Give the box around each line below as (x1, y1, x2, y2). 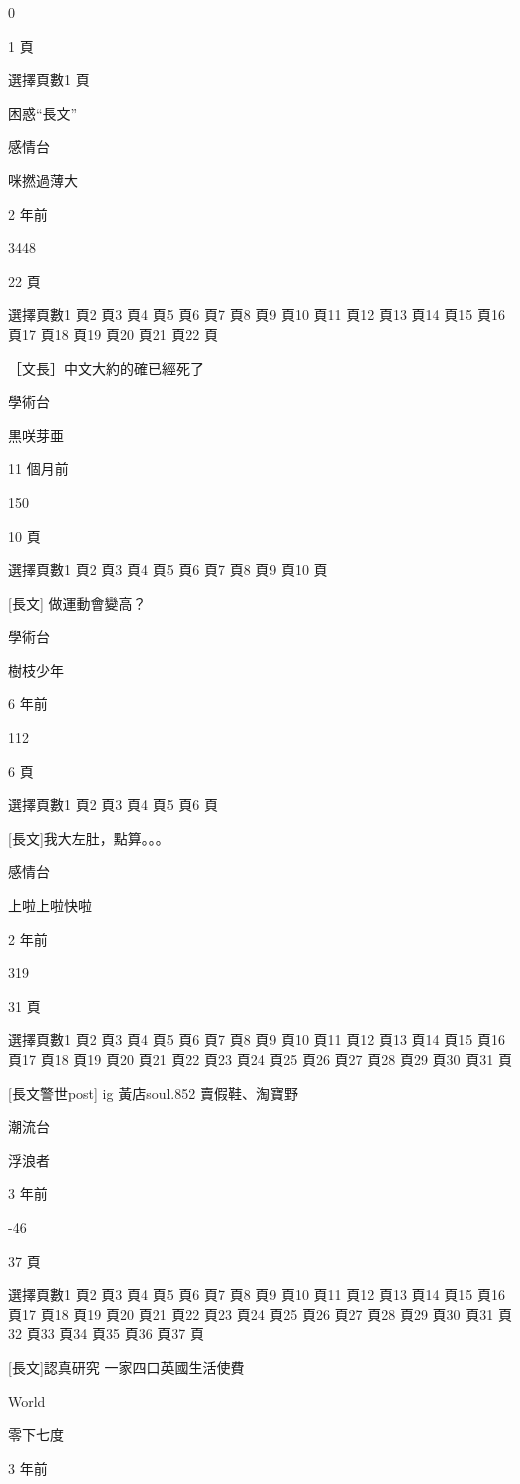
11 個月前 (8, 458, 69, 479)
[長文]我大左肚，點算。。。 (8, 827, 170, 848)
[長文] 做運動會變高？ (8, 592, 147, 613)
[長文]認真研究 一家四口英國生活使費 (8, 1356, 245, 1377)
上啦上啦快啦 (8, 895, 92, 916)
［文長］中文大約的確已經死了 (8, 357, 204, 378)
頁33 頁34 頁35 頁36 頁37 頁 (26, 1323, 204, 1344)
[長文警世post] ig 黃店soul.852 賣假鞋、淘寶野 (8, 1082, 298, 1103)
